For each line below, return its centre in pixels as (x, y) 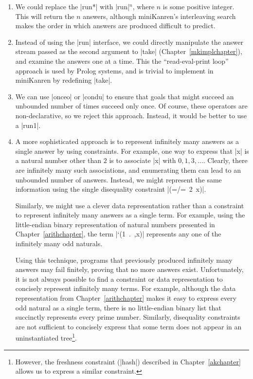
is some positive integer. (199, 6)
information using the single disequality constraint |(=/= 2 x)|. (111, 189)
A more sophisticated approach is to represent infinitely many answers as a (127, 141)
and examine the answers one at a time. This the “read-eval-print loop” (122, 61)
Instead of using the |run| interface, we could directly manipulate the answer (129, 42)
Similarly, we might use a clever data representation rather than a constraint (130, 205)
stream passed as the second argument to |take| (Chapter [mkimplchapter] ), (129, 51)
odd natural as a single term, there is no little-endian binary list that (118, 307)
